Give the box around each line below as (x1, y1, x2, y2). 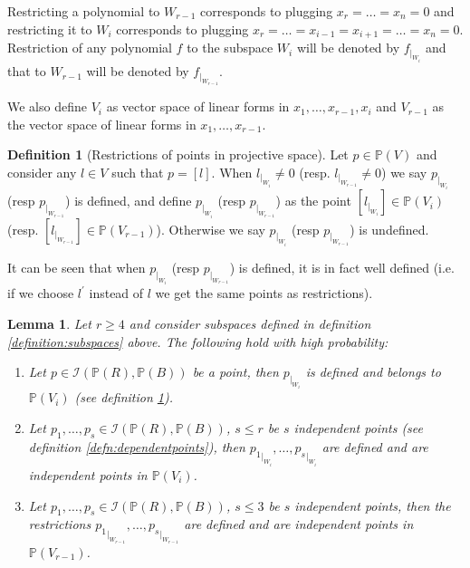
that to (7, 62, 46, 81)
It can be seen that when (7, 257, 146, 276)
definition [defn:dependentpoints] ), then (28, 437, 245, 456)
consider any (7, 162, 77, 181)
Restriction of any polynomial (7, 38, 172, 57)
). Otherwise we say (156, 219, 265, 238)
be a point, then (192, 362, 279, 381)
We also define (7, 97, 87, 116)
